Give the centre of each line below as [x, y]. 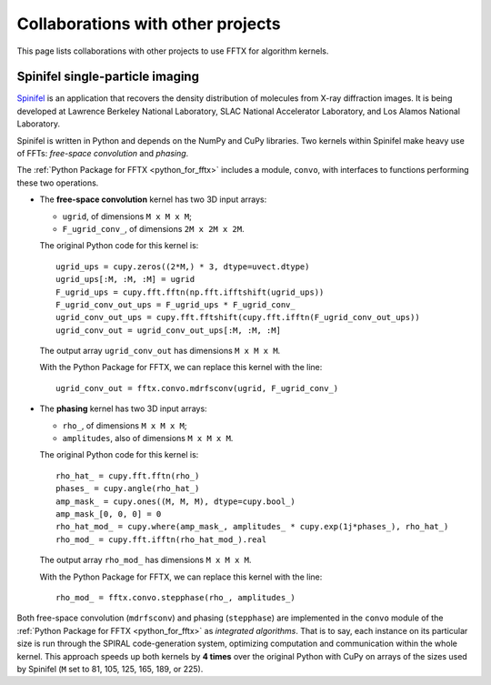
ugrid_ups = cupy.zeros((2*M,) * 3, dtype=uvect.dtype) [183, 267]
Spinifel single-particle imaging [108, 77]
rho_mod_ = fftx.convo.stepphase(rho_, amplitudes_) [175, 597]
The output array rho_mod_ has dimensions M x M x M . [145, 560]
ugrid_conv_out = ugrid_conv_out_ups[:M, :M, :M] [169, 330]
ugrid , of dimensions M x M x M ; [127, 216]
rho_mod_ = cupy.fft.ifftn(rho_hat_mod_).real [161, 539]
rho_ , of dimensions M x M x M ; [125, 425]
